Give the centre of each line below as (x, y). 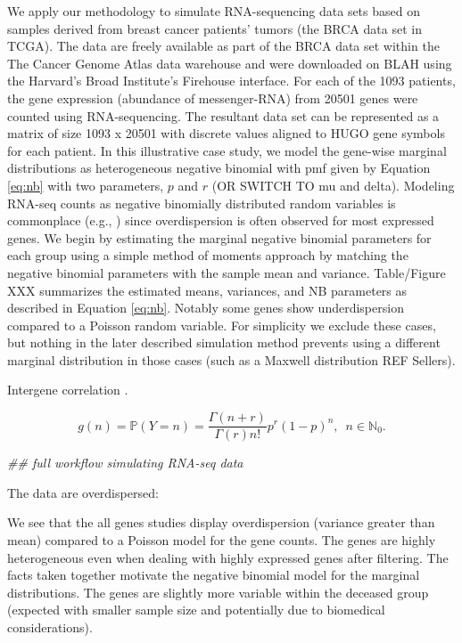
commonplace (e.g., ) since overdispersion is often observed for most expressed (221, 220)
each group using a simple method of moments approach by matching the (208, 255)
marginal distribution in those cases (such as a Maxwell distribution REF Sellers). (231, 359)
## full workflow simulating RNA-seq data (125, 463)
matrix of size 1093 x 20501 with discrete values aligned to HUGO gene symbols (226, 133)
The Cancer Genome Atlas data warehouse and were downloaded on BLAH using (230, 63)
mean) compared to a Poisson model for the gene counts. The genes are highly (222, 539)
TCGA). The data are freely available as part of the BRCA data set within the (223, 46)
